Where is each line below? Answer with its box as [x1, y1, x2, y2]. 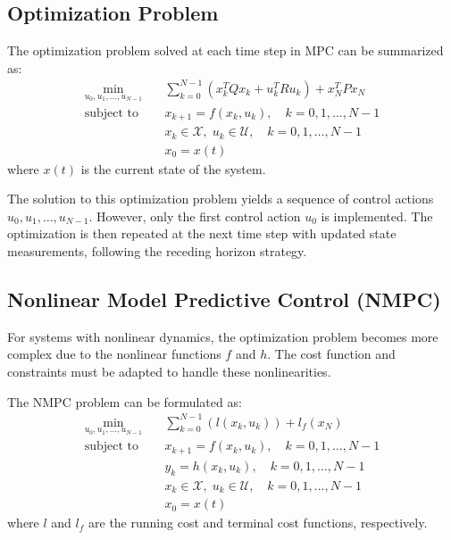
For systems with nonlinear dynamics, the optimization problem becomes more [7, 327, 438, 345]
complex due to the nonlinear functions [7, 345, 221, 363]
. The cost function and [267, 345, 396, 363]
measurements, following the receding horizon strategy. [7, 241, 307, 260]
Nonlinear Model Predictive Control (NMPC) [7, 285, 441, 312]
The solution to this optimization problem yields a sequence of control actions [7, 189, 434, 208]
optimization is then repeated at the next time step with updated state [7, 224, 397, 243]
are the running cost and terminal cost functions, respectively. [88, 513, 428, 532]
